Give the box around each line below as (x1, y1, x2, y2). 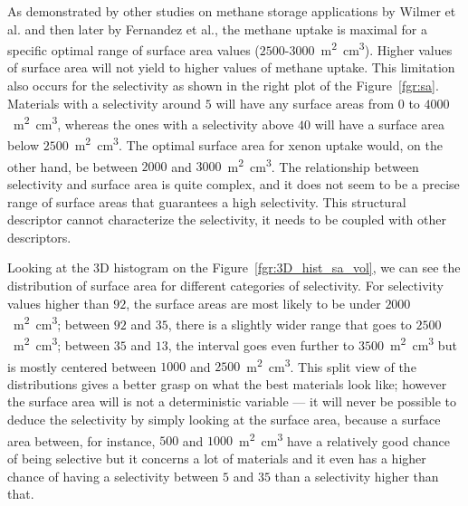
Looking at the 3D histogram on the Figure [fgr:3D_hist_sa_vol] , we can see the (7, 258, 461, 277)
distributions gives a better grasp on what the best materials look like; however (7, 374, 447, 393)
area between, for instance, (7, 431, 156, 450)
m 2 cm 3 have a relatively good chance (239, 428, 451, 450)
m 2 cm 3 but (389, 333, 457, 355)
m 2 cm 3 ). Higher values (320, 38, 453, 59)
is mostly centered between (7, 357, 157, 376)
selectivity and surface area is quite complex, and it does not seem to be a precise (7, 174, 460, 193)
